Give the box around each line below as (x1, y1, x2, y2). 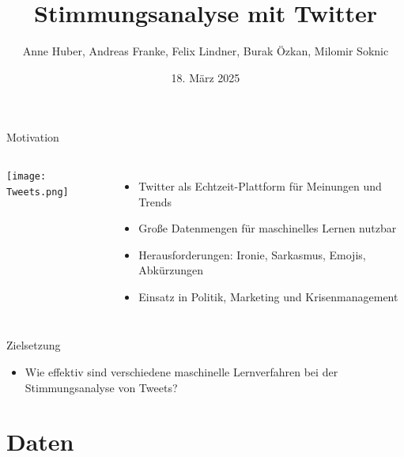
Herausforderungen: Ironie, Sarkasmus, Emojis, (138, 246, 366, 262)
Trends (138, 193, 172, 210)
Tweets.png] (6, 186, 69, 198)
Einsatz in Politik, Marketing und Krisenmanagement (138, 288, 398, 304)
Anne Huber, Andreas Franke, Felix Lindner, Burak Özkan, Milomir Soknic (22, 43, 389, 59)
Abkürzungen (138, 262, 204, 278)
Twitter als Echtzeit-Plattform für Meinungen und (138, 177, 382, 194)
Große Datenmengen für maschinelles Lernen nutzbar (138, 220, 397, 236)
